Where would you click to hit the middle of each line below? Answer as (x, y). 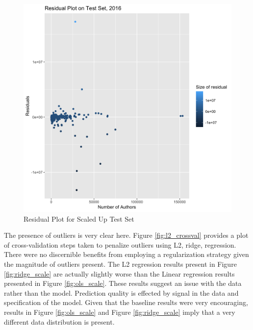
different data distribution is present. (59, 321)
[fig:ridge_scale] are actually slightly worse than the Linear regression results (119, 273)
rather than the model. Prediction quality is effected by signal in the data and (121, 292)
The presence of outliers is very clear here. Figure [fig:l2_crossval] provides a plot (126, 235)
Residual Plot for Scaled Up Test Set (79, 218)
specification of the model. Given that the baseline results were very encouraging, (126, 302)
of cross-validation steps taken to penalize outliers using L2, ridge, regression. (120, 244)
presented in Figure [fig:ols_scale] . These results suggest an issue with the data (123, 283)
